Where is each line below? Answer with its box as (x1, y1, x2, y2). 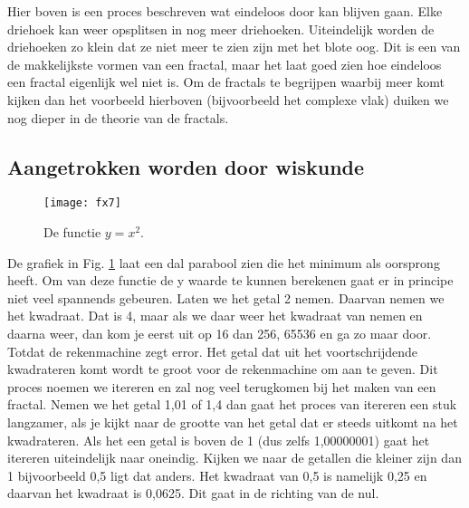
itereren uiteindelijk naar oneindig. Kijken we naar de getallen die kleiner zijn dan (7, 448, 462, 467)
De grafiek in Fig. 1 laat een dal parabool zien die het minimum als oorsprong (7, 253, 440, 272)
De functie (43, 223, 101, 242)
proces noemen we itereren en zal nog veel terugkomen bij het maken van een (7, 377, 436, 396)
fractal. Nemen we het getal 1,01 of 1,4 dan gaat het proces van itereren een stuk (7, 395, 457, 414)
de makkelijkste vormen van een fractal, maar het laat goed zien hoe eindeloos (7, 54, 442, 73)
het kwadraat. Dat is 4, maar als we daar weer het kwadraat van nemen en (7, 306, 423, 325)
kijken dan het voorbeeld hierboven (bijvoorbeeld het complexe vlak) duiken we (7, 90, 449, 109)
